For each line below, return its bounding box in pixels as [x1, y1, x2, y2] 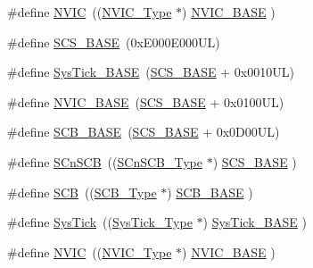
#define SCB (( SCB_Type [7, 182, 157, 201]
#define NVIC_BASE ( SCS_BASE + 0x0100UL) [7, 92, 284, 111]
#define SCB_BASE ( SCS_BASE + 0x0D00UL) [7, 122, 280, 141]
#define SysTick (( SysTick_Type [7, 213, 193, 231]
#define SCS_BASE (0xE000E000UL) [7, 32, 220, 51]
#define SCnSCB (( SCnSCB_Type [7, 152, 202, 171]
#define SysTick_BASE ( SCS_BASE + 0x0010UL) [7, 63, 294, 81]
